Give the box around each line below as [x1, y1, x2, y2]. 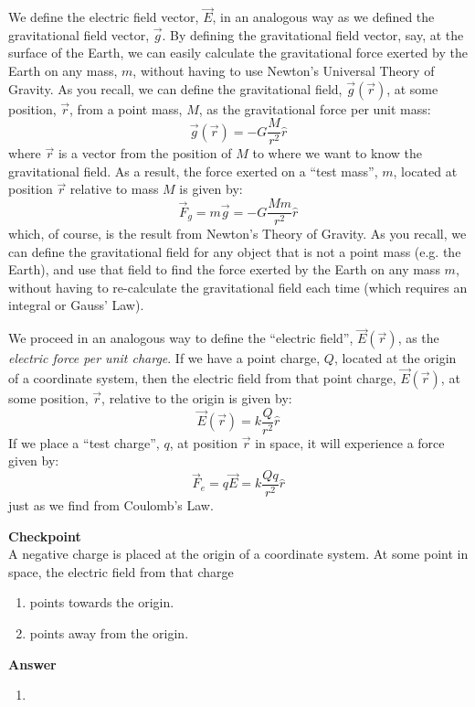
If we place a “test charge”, [8, 433, 160, 452]
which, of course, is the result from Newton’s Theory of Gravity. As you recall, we [8, 224, 467, 243]
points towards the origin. [29, 593, 174, 612]
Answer [8, 654, 57, 673]
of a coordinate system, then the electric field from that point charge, [8, 369, 396, 388]
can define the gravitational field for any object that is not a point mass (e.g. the [8, 241, 461, 261]
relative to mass [69, 179, 159, 198]
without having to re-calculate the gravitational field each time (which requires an [8, 277, 468, 296]
